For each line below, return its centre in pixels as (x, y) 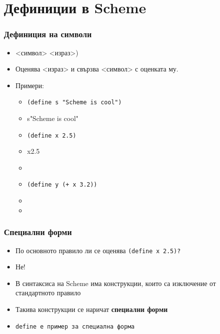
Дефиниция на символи (48, 34)
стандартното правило (48, 293)
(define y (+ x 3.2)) (62, 185)
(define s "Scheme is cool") (74, 103)
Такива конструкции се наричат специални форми (91, 309)
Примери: (30, 85)
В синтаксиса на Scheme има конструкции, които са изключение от (116, 283)
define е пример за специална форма (75, 326)
